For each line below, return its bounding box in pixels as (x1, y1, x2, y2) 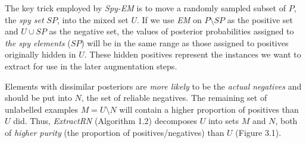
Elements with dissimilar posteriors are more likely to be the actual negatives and (5, 80, 302, 92)
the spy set (5, 13, 44, 26)
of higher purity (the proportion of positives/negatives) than (5, 126, 224, 138)
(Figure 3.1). (235, 126, 282, 138)
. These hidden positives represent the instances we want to (84, 48, 301, 61)
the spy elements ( (5, 36, 71, 49)
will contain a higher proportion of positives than (119, 103, 299, 115)
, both (275, 115, 298, 127)
